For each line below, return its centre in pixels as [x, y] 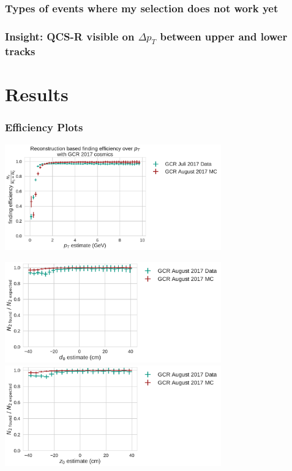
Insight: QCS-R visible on [70, 36]
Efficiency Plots [44, 127]
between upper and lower [224, 36]
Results [37, 94]
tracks [20, 51]
